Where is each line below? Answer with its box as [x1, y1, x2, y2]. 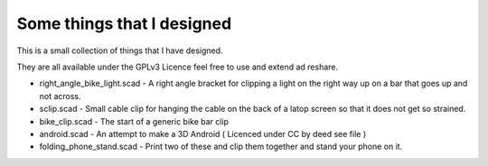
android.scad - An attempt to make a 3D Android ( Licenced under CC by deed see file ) [39, 128, 367, 139]
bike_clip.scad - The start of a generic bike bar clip [39, 115, 230, 126]
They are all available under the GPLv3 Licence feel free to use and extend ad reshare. [16, 61, 339, 72]
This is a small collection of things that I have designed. [16, 45, 223, 56]
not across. [39, 90, 81, 101]
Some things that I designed [16, 14, 232, 33]
